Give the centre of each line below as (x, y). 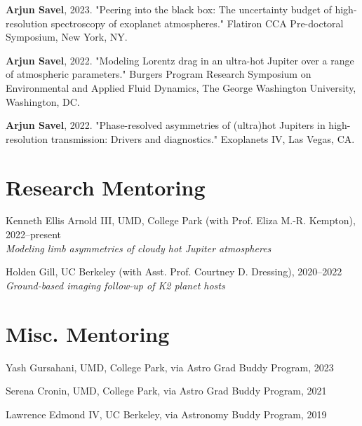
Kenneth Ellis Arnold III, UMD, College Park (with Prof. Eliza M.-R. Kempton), (181, 220)
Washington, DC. (43, 101)
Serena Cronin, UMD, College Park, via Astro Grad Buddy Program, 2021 (166, 391)
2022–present (34, 234)
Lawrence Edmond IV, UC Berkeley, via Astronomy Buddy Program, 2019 (166, 414)
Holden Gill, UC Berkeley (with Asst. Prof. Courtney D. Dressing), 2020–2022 (174, 272)
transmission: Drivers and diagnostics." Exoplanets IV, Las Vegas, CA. (203, 138)
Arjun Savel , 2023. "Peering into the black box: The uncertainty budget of (169, 9)
